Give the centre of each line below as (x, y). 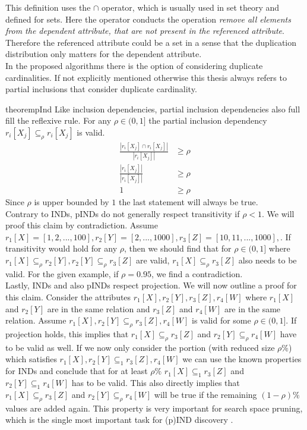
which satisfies (31, 359)
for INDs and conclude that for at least (77, 371)
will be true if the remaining (205, 394)
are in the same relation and (99, 308)
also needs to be (268, 260)
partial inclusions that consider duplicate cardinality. (101, 89)
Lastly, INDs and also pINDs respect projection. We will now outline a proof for (151, 285)
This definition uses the (48, 7)
